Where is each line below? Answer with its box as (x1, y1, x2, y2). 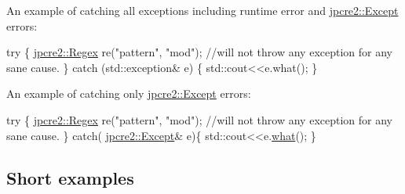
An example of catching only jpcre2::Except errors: (6, 85, 251, 102)
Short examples (6, 165, 134, 189)
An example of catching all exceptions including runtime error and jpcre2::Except (6, 2, 399, 18)
